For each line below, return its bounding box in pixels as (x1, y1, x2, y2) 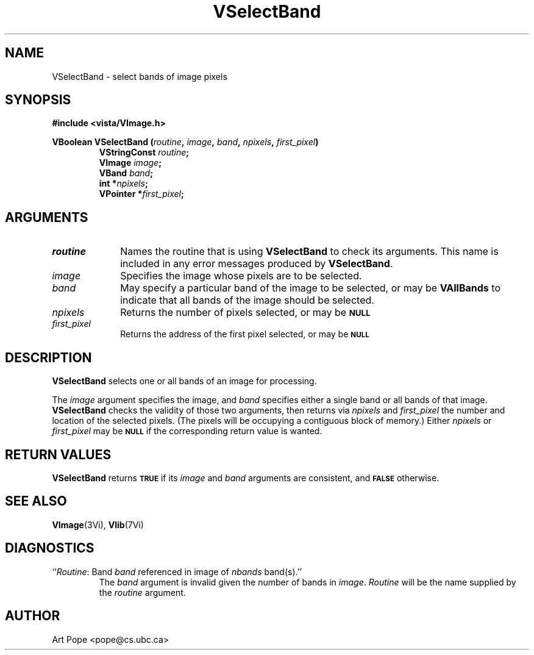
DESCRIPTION (5, 349, 92, 365)
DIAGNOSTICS (5, 540, 94, 556)
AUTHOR (5, 608, 60, 624)
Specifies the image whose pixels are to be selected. (120, 270, 362, 282)
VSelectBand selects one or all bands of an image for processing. (52, 376, 317, 387)
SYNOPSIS (5, 92, 71, 108)
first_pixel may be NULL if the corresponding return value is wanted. (52, 426, 322, 437)
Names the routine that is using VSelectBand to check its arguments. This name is (120, 245, 499, 258)
